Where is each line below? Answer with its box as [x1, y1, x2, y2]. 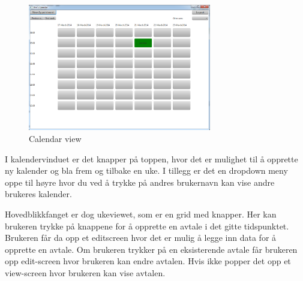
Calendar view [29, 132, 82, 144]
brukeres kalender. [5, 188, 72, 200]
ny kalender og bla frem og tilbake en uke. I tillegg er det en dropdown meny [5, 164, 288, 177]
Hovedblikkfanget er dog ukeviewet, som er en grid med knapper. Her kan [5, 207, 277, 220]
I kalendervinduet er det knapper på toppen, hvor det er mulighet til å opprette [5, 152, 298, 165]
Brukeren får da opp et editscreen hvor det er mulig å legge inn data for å [5, 231, 277, 244]
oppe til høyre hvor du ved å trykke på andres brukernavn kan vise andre [5, 176, 275, 188]
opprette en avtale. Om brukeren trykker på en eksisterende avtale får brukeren [5, 243, 298, 255]
